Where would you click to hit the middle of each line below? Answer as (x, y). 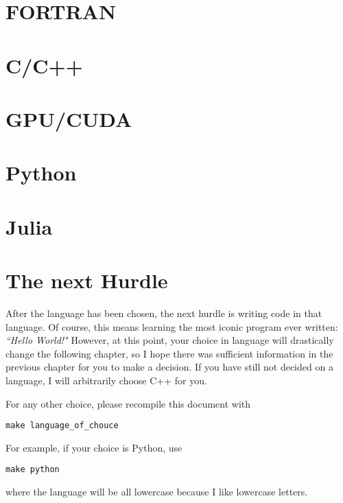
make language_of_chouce (62, 426)
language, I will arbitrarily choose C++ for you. (106, 380)
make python (33, 470)
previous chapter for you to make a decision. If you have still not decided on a (169, 367)
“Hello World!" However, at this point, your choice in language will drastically (170, 340)
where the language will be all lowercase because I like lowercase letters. (157, 492)
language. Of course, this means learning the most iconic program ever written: (172, 326)
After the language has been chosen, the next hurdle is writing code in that (164, 313)
